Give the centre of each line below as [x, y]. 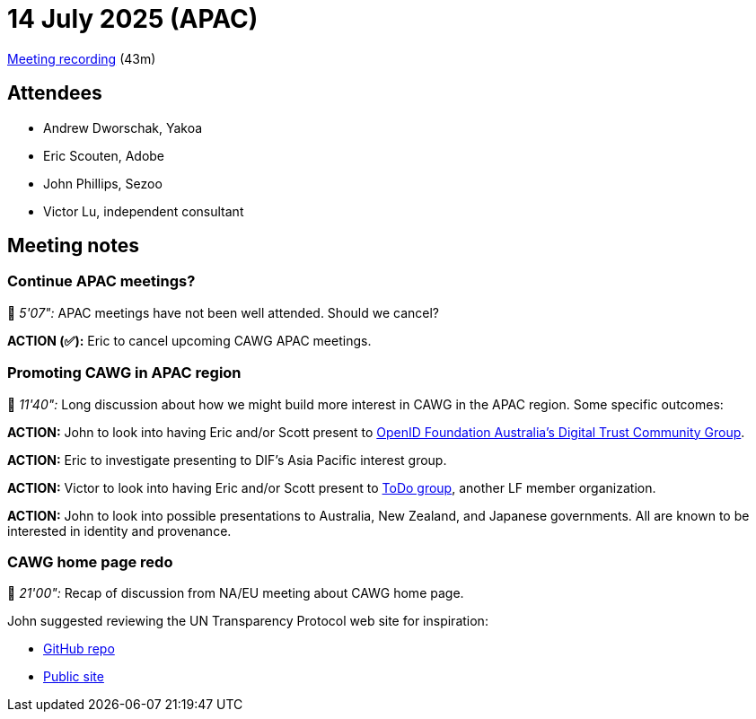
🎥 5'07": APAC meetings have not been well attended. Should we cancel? [223, 312]
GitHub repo [79, 649]
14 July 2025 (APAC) [133, 19]
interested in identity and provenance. [119, 530]
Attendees [55, 93]
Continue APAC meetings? [101, 281]
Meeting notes [73, 246]
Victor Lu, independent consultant [144, 211]
